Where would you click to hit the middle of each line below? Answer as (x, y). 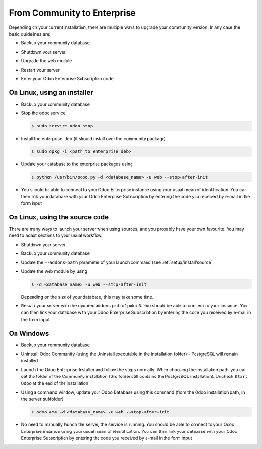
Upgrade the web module (47, 61)
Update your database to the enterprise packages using (77, 164)
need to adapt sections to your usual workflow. (56, 235)
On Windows (29, 333)
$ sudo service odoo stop (62, 126)
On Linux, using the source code (59, 217)
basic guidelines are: (30, 34)
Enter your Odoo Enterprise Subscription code (67, 78)
